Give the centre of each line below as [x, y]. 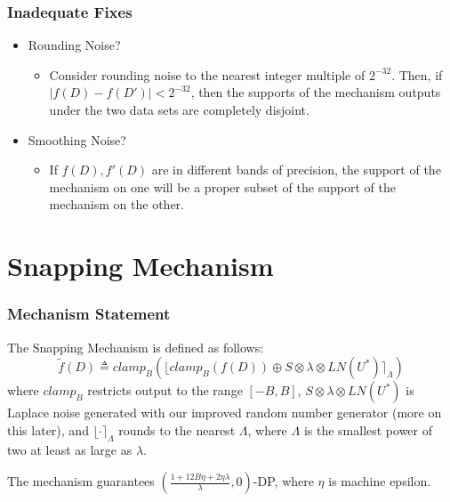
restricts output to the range [165, 390]
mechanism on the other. [117, 204]
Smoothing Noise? [77, 139]
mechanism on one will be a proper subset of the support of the [222, 186]
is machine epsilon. [380, 481]
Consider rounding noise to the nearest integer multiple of [207, 74]
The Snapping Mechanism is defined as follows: [136, 347]
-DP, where [283, 481]
